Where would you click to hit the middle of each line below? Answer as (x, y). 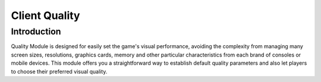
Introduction (36, 31)
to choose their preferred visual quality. (59, 71)
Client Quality (45, 15)
